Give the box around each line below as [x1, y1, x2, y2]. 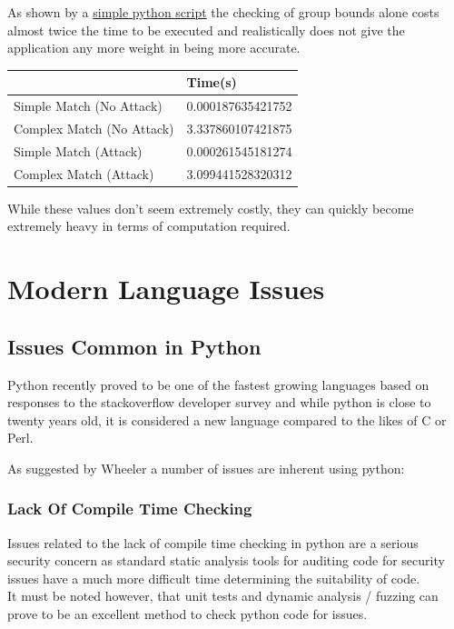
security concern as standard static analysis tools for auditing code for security [7, 551, 445, 570]
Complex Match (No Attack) [14, 118, 174, 137]
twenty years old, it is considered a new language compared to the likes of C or [7, 410, 447, 429]
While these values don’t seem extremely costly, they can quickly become [7, 198, 414, 217]
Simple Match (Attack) [14, 141, 143, 160]
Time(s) [186, 73, 237, 92]
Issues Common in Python [7, 332, 262, 360]
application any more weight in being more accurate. [7, 38, 301, 57]
